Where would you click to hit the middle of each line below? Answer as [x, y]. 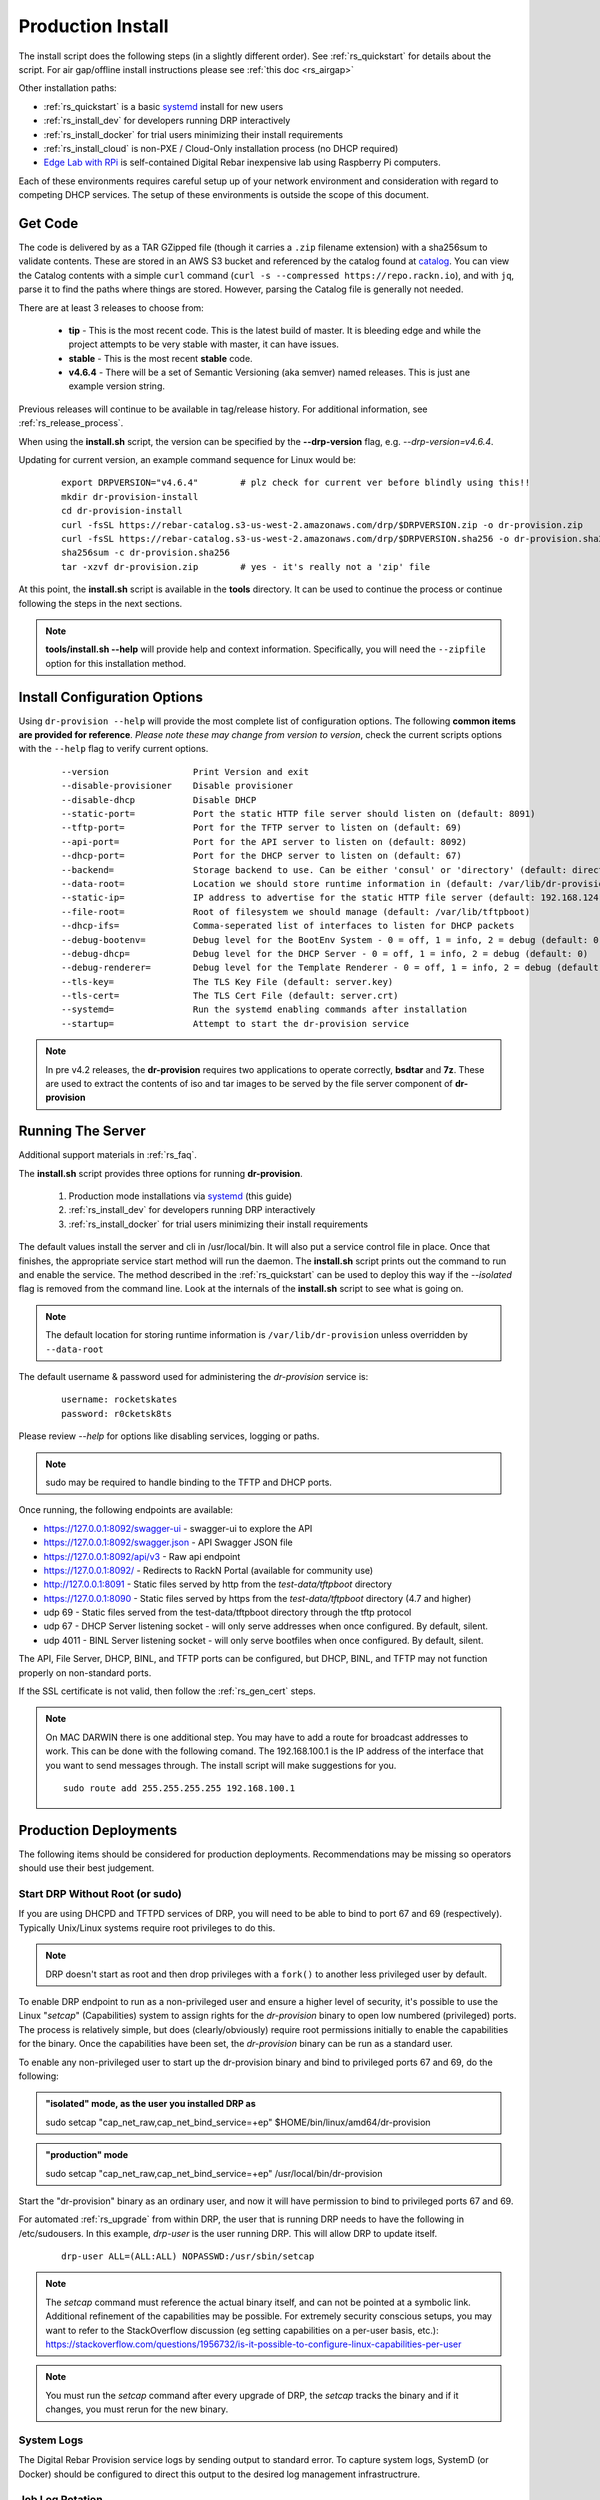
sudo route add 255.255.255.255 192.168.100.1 [179, 1788]
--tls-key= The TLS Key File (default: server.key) [227, 981]
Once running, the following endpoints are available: [126, 1510]
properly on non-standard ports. [85, 1672]
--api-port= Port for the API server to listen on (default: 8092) [264, 841]
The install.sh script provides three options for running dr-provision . [161, 1173]
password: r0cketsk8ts [117, 1413]
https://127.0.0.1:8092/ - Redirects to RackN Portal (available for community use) [208, 1570]
